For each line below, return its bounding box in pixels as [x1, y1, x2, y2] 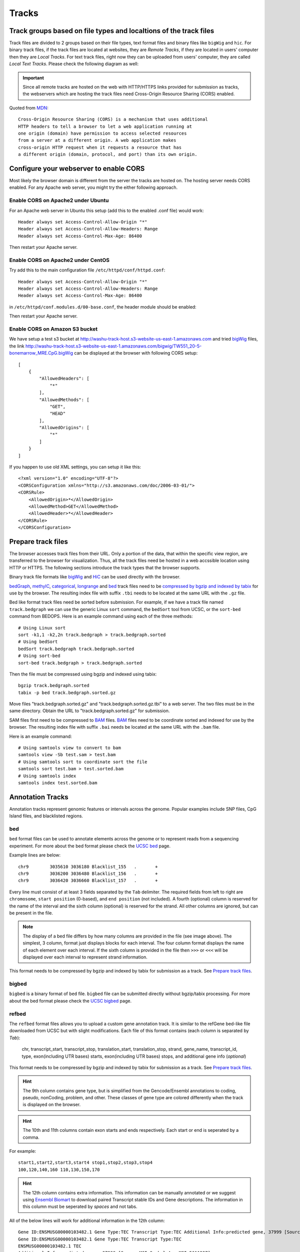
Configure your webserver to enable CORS [9, 164, 145, 173]
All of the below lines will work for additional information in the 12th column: [9, 1217, 165, 1223]
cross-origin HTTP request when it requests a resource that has [18, 144, 182, 150]
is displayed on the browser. [22, 1102, 81, 1108]
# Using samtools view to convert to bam [18, 745, 121, 751]
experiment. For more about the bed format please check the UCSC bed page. [9, 843, 171, 849]
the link [9, 343, 24, 349]
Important [22, 75, 44, 81]
